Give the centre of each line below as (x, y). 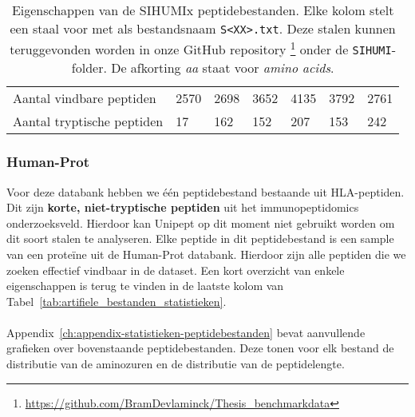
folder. (89, 68)
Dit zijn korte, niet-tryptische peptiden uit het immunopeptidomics (183, 207)
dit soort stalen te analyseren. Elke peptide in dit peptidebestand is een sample (200, 238)
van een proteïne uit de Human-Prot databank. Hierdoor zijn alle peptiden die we (206, 254)
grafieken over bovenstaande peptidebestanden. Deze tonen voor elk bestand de (200, 348)
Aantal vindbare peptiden (85, 98)
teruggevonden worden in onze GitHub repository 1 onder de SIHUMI (201, 48)
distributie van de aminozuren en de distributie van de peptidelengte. (176, 364)
